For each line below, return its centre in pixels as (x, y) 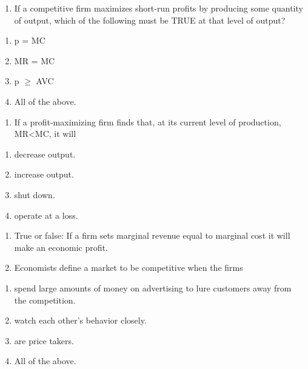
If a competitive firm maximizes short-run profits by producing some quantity (159, 8)
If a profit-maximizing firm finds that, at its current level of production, (148, 121)
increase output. (44, 174)
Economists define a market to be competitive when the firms (129, 268)
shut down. (35, 194)
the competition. (45, 300)
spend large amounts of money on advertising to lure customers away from (153, 288)
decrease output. (45, 154)
